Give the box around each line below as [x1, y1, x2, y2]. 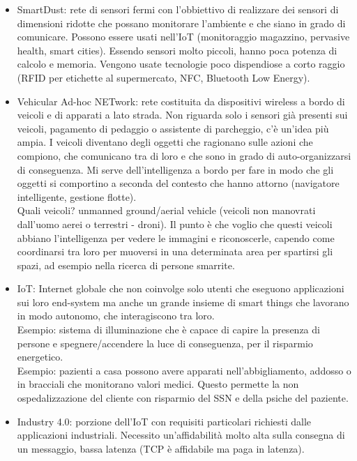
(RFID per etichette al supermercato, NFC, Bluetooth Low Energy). [17, 70, 310, 84]
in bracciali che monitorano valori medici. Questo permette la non [17, 377, 299, 391]
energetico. [17, 349, 63, 364]
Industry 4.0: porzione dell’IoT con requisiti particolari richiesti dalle [17, 414, 312, 428]
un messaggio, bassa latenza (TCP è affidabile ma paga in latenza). [17, 441, 305, 455]
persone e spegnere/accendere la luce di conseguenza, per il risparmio [17, 335, 313, 350]
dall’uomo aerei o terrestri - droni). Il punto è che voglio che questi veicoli [17, 216, 333, 231]
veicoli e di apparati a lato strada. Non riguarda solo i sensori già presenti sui [17, 107, 348, 122]
